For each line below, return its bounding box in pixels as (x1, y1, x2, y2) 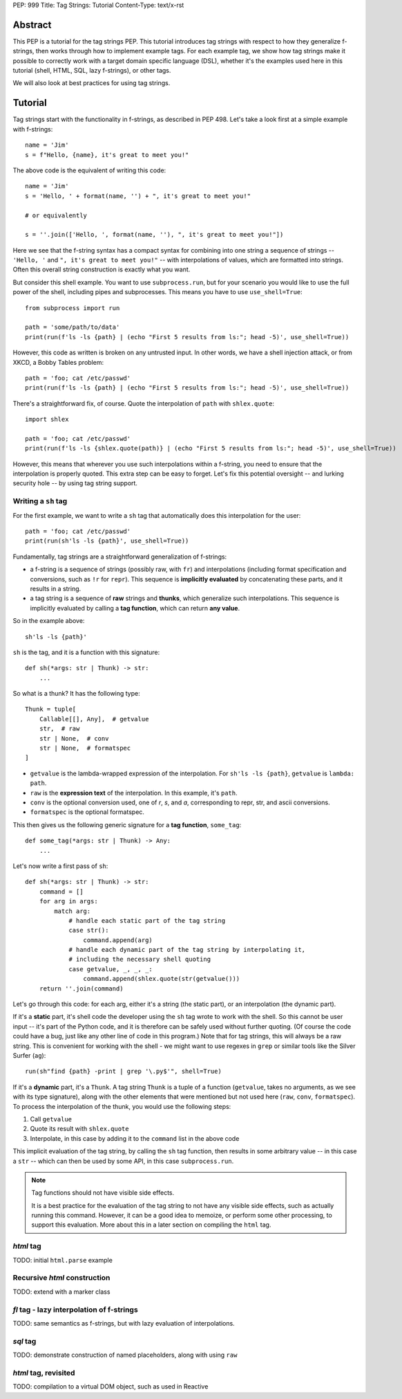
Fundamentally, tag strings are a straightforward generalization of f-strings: (12, 552, 227, 561)
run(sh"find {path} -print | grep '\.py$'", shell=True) (25, 1067, 222, 1076)
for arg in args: (39, 897, 98, 905)
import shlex (25, 415, 69, 424)
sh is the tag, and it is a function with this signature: (12, 648, 160, 656)
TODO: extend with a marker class (12, 1288, 111, 1296)
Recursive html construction (12, 1273, 111, 1283)
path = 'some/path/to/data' (25, 323, 120, 332)
